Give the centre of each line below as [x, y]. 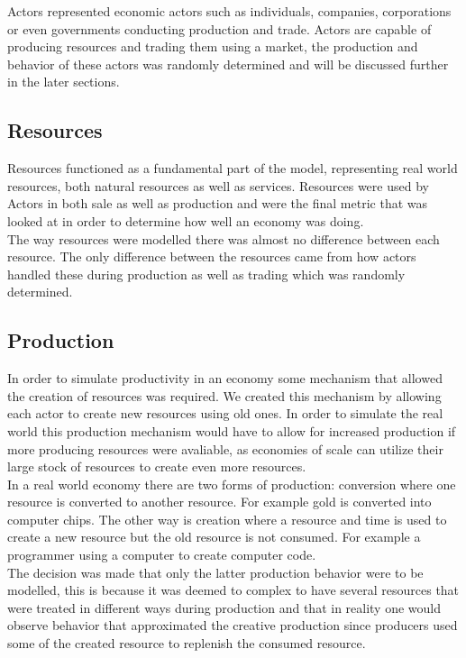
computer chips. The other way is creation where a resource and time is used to [227, 519]
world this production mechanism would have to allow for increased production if [232, 430]
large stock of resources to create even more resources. [157, 466]
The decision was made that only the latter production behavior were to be [215, 572]
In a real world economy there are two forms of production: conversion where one [232, 484]
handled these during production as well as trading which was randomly [206, 274]
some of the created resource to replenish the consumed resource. [187, 643]
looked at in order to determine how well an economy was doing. [186, 220]
